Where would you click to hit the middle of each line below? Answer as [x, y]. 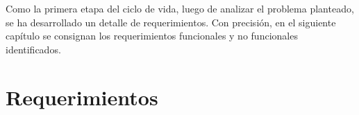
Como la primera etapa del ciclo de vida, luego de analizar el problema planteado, [180, 8]
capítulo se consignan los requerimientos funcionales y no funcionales [152, 36]
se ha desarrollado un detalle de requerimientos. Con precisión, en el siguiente [171, 22]
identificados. [33, 49]
